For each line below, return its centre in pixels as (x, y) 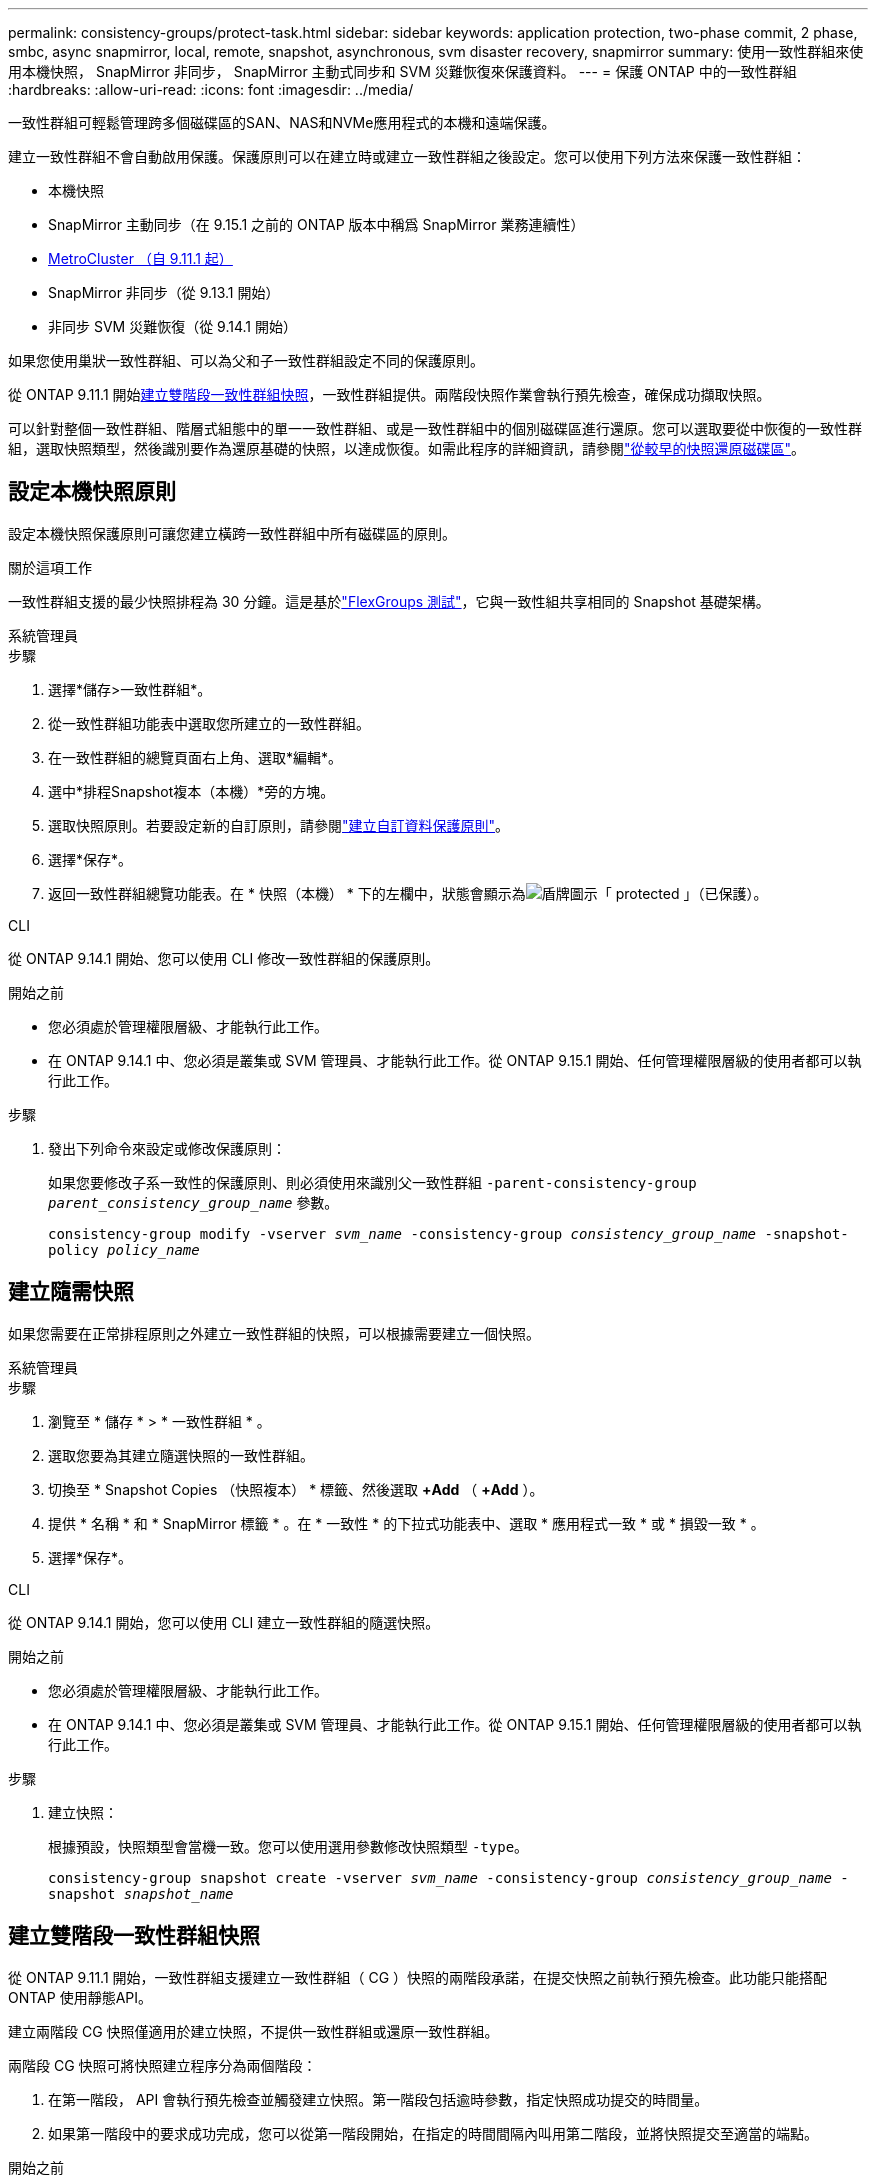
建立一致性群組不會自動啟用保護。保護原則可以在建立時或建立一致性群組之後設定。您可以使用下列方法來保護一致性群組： (407, 156)
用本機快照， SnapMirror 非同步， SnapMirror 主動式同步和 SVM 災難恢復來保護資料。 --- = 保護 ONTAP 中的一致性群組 (402, 71)
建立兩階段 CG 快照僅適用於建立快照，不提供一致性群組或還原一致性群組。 (253, 2031)
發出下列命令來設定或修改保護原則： (167, 1148)
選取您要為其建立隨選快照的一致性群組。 (181, 1455)
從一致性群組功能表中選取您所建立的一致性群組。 (209, 723)
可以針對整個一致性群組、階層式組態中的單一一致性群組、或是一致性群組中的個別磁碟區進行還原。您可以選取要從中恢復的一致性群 (435, 428)
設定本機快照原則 (92, 492)
